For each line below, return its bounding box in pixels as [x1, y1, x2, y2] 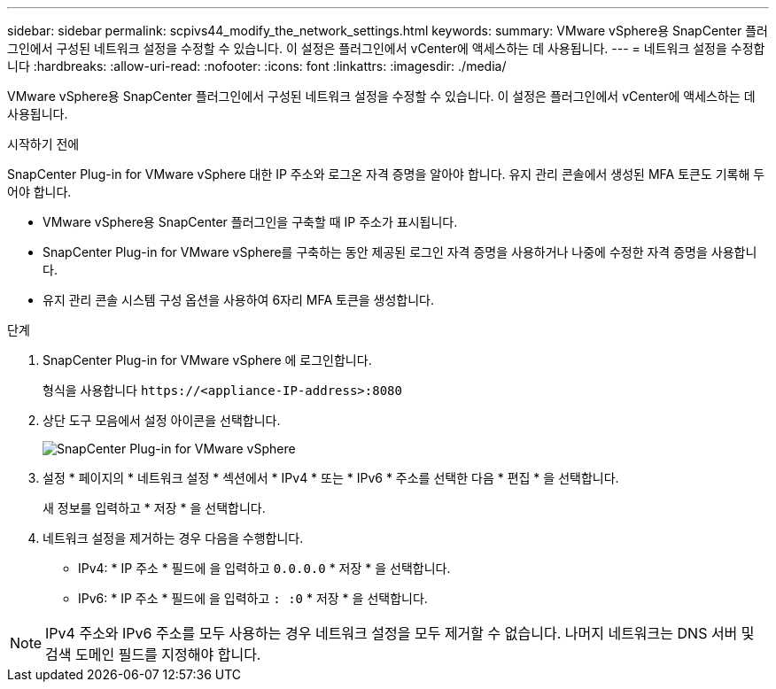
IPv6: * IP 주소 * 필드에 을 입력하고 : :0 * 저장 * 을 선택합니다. [78, 591, 428, 606]
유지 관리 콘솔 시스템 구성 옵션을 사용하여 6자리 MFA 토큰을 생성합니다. [43, 292, 435, 307]
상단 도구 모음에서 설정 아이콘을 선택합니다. [43, 413, 281, 428]
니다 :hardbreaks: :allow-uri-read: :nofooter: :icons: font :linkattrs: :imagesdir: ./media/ [7, 58, 507, 74]
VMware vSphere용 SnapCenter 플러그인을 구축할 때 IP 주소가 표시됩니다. [43, 214, 458, 229]
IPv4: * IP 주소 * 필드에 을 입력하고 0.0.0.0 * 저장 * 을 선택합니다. [78, 561, 451, 576]
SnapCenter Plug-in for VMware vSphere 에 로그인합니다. [43, 352, 372, 368]
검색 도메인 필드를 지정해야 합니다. [45, 646, 261, 663]
